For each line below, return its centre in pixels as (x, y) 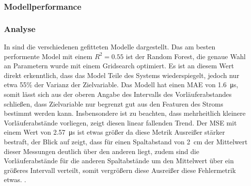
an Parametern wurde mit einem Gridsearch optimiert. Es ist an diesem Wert (119, 66)
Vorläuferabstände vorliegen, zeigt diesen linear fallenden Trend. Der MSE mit (120, 122)
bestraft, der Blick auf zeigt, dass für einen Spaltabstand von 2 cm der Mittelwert (126, 141)
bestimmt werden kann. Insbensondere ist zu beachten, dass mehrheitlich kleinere (125, 113)
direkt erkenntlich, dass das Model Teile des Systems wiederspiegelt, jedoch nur (122, 75)
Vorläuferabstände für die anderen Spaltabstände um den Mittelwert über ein (119, 161)
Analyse (20, 28)
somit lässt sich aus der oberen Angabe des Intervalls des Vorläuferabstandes (118, 94)
